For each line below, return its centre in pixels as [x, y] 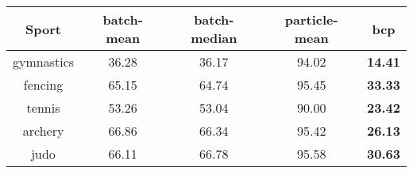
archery [43, 131]
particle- [311, 19]
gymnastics [44, 62]
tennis [43, 108]
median [214, 38]
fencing [43, 85]
